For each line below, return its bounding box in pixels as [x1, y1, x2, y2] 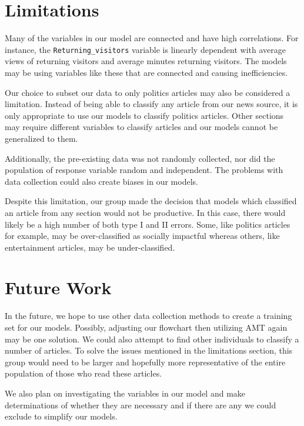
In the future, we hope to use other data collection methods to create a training [5, 309, 292, 322]
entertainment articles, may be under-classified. [5, 241, 175, 253]
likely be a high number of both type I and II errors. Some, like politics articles [5, 218, 290, 230]
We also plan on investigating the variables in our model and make [5, 387, 246, 399]
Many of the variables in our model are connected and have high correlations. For [5, 32, 299, 44]
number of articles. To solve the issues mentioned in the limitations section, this [5, 344, 293, 357]
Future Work [5, 275, 112, 299]
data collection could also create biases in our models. [5, 175, 198, 187]
